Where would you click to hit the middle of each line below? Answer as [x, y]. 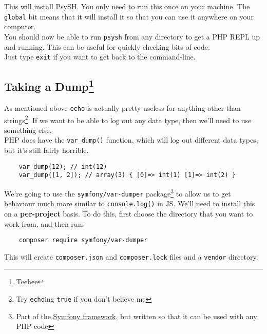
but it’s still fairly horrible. [46, 150]
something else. [28, 130]
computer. [20, 26]
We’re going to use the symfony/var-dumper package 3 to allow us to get [118, 193]
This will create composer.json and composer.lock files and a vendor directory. [131, 256]
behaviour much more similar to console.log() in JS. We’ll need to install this [130, 203]
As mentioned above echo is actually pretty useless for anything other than [122, 107]
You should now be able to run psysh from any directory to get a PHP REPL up [132, 36]
